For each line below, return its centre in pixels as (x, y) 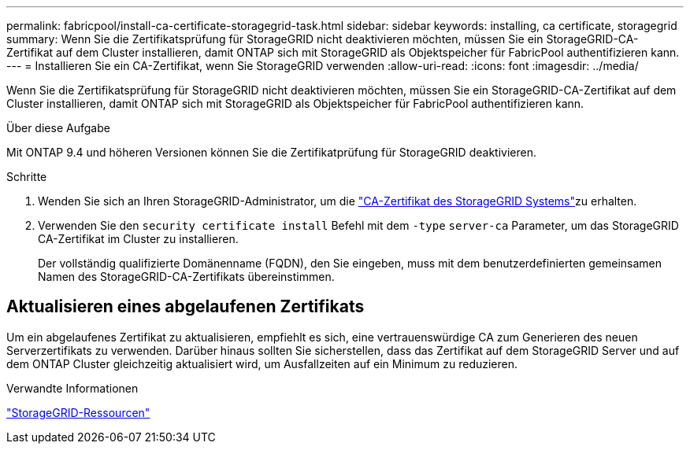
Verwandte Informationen (72, 388)
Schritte (27, 177)
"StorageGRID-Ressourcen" (78, 412)
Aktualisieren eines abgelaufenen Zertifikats (185, 307)
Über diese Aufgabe (58, 128)
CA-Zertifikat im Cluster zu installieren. (138, 239)
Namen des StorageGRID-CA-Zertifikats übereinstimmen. (186, 277)
